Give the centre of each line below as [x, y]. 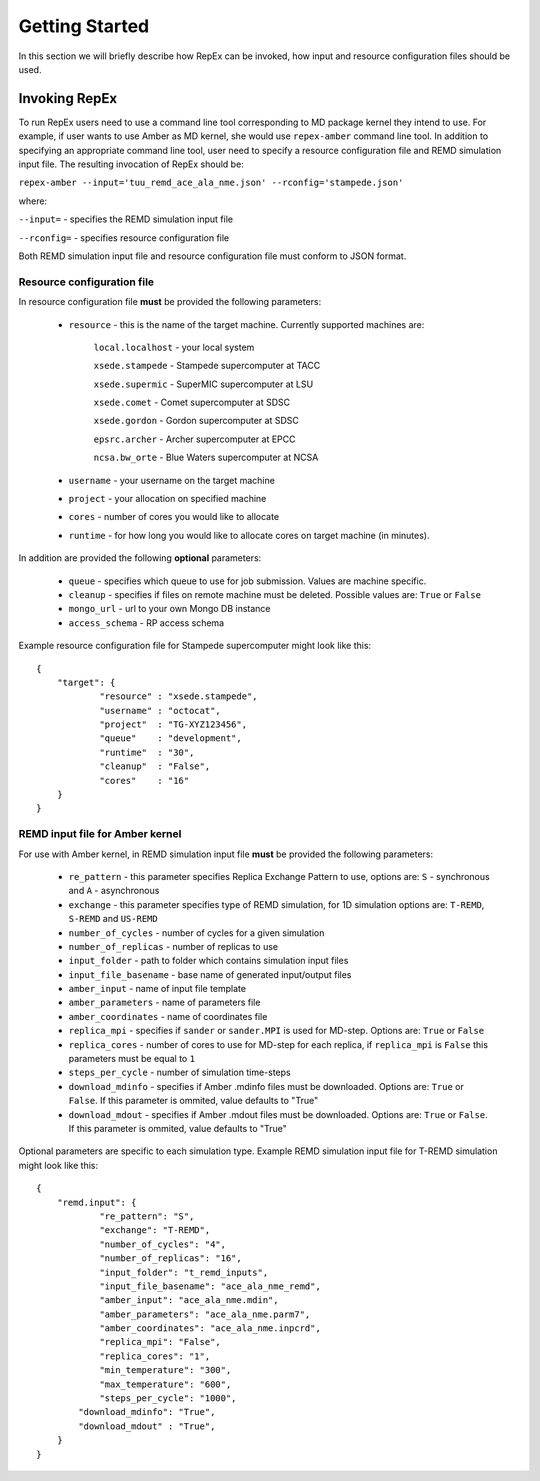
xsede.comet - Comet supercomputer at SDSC [192, 402]
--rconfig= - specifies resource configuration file [124, 237]
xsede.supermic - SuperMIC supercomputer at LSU [203, 384]
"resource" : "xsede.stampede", [179, 696]
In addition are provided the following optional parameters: [140, 558]
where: [33, 201]
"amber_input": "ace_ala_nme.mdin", [189, 1300]
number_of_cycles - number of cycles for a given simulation [196, 932]
